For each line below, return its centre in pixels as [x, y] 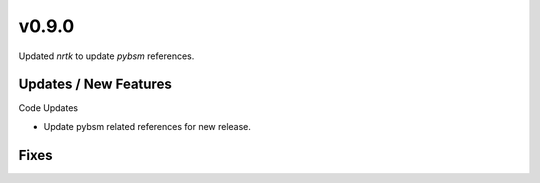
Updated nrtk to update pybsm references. [106, 56]
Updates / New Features [95, 84]
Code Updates [48, 108]
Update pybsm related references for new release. [147, 126]
